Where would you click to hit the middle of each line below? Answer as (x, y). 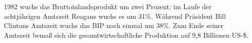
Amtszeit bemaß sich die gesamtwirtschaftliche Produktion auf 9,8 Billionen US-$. (126, 35)
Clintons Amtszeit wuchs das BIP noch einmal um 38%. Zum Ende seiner (114, 25)
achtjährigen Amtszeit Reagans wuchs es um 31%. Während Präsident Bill (115, 16)
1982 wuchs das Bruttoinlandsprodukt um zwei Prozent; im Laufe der (108, 6)
